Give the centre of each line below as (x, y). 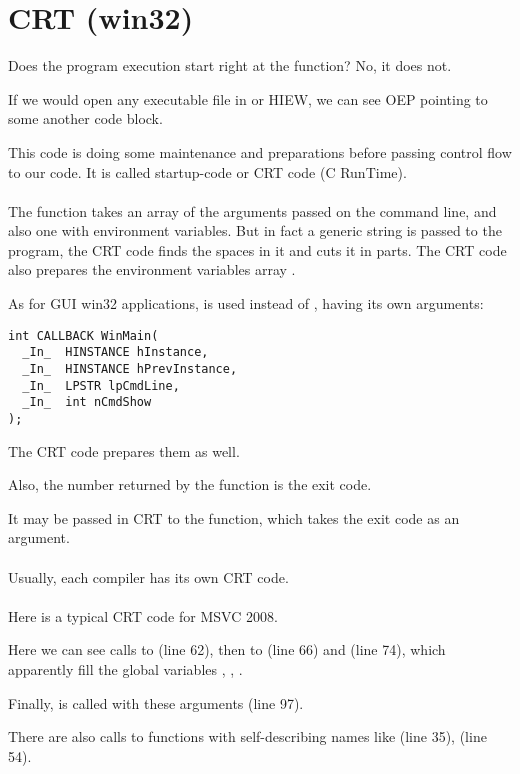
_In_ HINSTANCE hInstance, (115, 352)
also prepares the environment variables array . (152, 269)
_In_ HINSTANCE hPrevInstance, (130, 368)
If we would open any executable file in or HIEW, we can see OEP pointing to (248, 98)
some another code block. (85, 118)
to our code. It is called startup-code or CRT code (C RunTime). (207, 171)
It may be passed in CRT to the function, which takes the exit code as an (234, 517)
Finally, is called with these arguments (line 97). (156, 702)
